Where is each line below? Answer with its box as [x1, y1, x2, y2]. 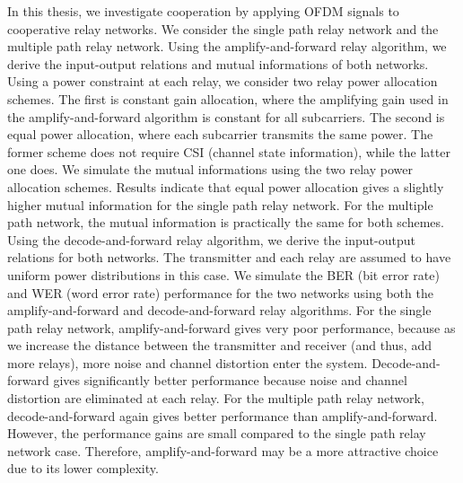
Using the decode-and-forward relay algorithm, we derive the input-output [7, 230, 415, 249]
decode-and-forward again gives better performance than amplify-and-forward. [7, 406, 438, 425]
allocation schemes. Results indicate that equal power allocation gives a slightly [7, 177, 444, 196]
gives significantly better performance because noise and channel [53, 371, 407, 390]
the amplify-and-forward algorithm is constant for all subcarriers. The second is [7, 107, 445, 126]
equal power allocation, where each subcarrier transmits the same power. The [7, 125, 433, 144]
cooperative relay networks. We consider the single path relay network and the [7, 19, 439, 38]
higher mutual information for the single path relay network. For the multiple [7, 195, 433, 214]
